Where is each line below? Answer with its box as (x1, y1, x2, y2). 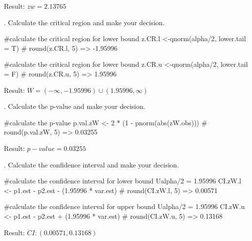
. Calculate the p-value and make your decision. (4, 101, 145, 111)
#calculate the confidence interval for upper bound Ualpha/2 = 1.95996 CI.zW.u (4, 201, 245, 211)
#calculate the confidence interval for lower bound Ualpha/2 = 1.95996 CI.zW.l (4, 176, 241, 186)
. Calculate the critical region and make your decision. (4, 17, 165, 27)
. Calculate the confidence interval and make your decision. (4, 159, 179, 169)
